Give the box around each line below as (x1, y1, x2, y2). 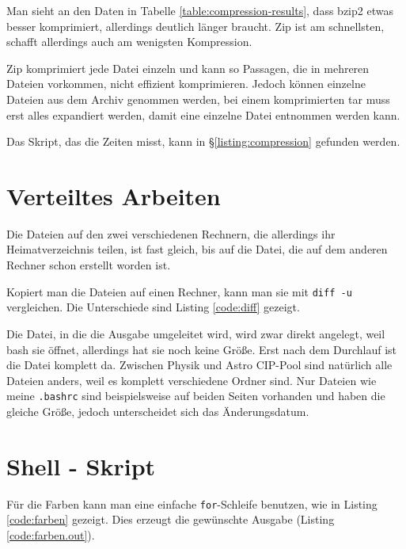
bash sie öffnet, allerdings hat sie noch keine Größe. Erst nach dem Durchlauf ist (6, 341, 397, 357)
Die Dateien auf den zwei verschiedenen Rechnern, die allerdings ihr (6, 225, 336, 242)
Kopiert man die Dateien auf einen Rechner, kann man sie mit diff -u (6, 283, 352, 299)
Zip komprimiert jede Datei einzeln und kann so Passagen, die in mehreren (6, 59, 370, 76)
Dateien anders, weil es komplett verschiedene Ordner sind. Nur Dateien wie (6, 372, 377, 388)
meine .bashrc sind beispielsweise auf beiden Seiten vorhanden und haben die (6, 387, 385, 404)
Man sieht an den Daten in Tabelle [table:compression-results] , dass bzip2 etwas (6, 2, 393, 18)
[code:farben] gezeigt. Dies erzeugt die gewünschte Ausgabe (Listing (6, 511, 335, 528)
